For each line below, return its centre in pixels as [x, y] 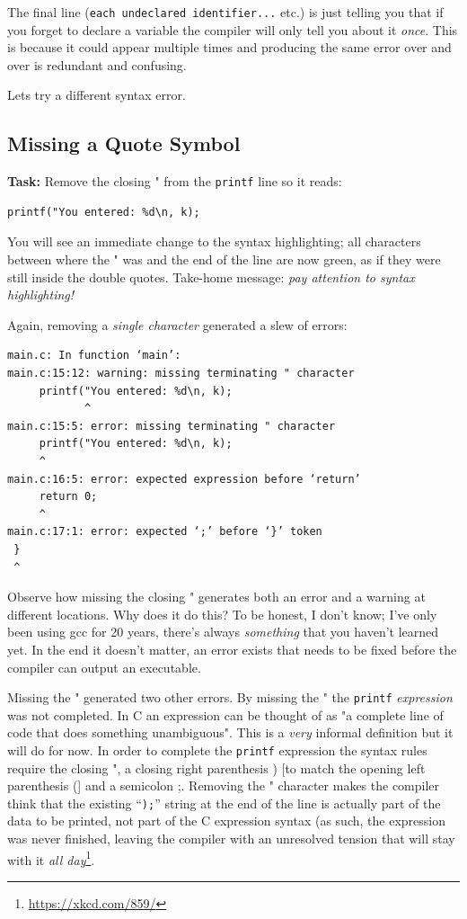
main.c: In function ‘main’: [94, 356]
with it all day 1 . [51, 858]
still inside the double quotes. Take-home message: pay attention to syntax [211, 277]
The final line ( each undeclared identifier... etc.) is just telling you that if [225, 12]
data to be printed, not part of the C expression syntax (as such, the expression [226, 821]
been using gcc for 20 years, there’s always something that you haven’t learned [223, 632]
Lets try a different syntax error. [97, 95]
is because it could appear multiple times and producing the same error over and [229, 47]
